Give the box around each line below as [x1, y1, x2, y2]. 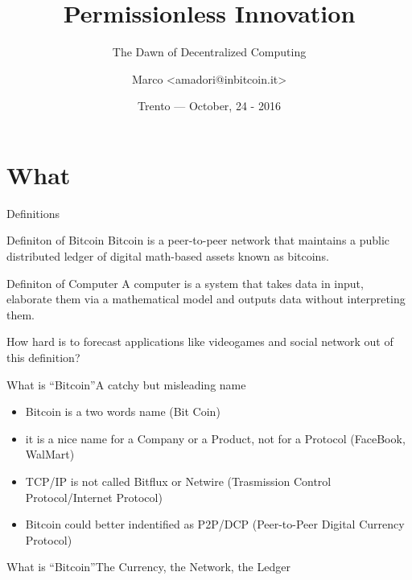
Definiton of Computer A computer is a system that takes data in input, [6, 274, 364, 291]
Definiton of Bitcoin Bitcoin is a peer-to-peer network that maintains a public [6, 232, 390, 249]
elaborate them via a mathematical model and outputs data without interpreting [6, 290, 406, 307]
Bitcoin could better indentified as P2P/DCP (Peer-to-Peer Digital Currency [25, 516, 405, 533]
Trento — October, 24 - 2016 [138, 97, 281, 114]
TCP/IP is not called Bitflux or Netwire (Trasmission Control [25, 472, 332, 489]
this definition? [6, 349, 80, 365]
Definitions [6, 204, 60, 221]
